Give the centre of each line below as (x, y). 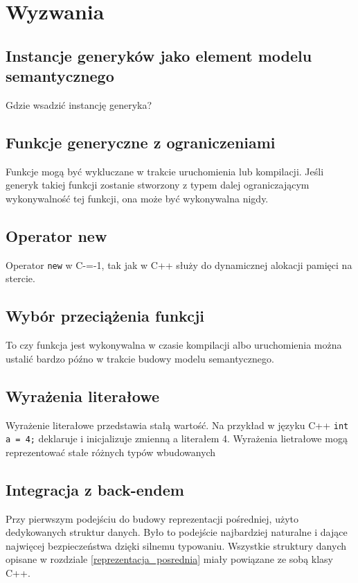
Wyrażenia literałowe (83, 395)
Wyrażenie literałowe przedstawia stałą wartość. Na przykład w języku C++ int (177, 425)
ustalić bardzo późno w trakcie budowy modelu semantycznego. (140, 358)
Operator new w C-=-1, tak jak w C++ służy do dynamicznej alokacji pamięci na (179, 264)
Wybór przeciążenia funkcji (105, 316)
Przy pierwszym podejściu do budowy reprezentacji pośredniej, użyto (152, 518)
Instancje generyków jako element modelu (159, 55)
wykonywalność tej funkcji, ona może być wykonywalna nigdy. (137, 198)
